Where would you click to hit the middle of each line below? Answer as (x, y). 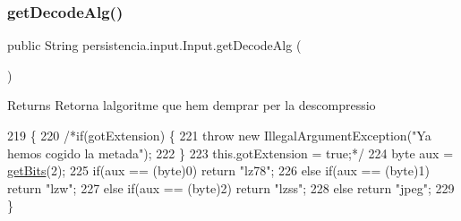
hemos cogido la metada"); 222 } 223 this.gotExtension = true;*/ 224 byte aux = (230, 153)
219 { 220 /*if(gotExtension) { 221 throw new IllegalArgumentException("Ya (219, 135)
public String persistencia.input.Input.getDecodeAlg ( (154, 45)
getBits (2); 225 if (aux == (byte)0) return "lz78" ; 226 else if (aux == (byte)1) (218, 170)
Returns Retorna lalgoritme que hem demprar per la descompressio (192, 105)
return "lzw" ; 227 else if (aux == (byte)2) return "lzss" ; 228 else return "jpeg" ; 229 (231, 187)
